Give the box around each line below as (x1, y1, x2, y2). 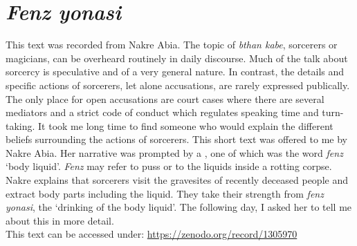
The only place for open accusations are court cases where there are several (6, 91, 324, 106)
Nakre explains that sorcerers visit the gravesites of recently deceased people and (6, 173, 348, 187)
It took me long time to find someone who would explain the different (38, 118, 333, 133)
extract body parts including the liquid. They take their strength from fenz (6, 186, 324, 200)
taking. (6, 118, 35, 133)
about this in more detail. (6, 213, 114, 227)
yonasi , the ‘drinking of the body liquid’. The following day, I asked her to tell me (6, 200, 352, 214)
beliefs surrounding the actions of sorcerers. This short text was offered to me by (6, 132, 347, 146)
